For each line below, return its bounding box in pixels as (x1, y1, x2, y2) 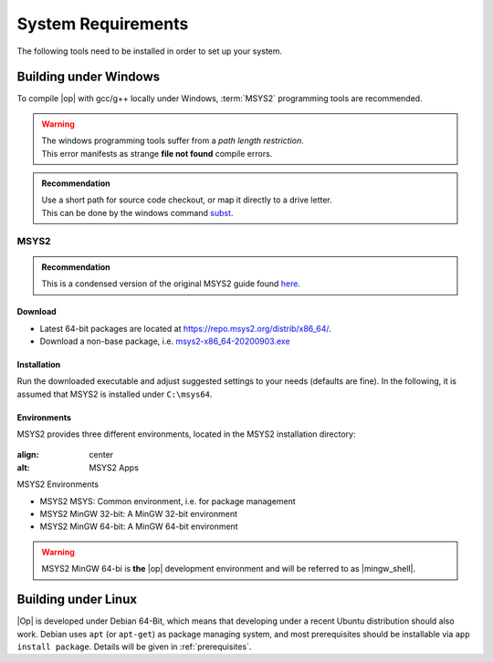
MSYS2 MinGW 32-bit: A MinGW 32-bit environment (39, 509, 237, 520)
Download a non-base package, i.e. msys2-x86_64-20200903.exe (39, 336, 291, 347)
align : (16, 450, 39, 460)
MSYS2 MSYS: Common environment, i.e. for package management (39, 495, 296, 506)
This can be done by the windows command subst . (41, 207, 234, 218)
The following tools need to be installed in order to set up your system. (16, 46, 283, 57)
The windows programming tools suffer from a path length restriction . (41, 135, 305, 146)
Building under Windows (16, 69, 161, 85)
